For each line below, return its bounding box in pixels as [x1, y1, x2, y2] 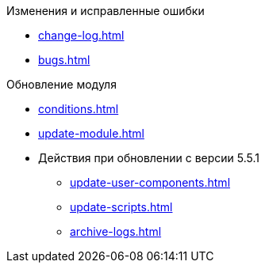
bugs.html [38, 53, 90, 66]
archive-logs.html [70, 225, 162, 238]
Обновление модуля [6, 78, 117, 91]
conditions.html [38, 102, 119, 116]
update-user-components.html [70, 176, 231, 189]
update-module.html [38, 127, 144, 140]
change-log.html [38, 28, 125, 42]
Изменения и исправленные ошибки [6, 4, 205, 17]
